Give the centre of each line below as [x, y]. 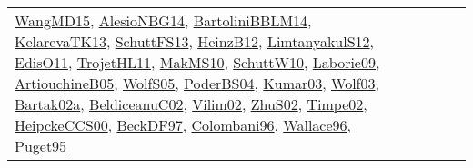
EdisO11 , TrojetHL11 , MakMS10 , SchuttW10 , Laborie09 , [197, 62]
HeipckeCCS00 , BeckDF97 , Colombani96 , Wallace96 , [183, 125]
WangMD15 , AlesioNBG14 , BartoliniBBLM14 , [163, 20]
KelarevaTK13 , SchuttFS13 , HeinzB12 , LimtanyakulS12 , [195, 41]
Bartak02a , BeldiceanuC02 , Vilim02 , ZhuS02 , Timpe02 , [191, 104]
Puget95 [41, 146]
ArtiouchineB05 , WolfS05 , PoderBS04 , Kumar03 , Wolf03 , [197, 83]
